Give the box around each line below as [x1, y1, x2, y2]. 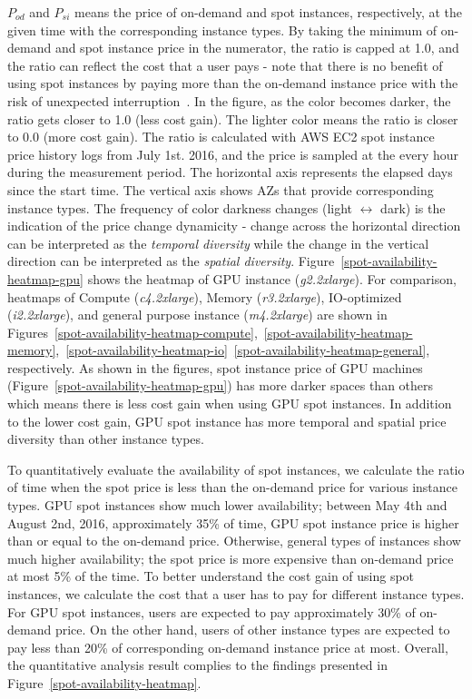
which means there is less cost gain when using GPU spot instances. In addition [7, 394, 452, 413]
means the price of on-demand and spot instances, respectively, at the [74, 3, 463, 21]
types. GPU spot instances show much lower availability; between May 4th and [7, 496, 447, 515]
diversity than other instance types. [7, 429, 204, 448]
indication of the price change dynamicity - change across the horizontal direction [7, 216, 461, 235]
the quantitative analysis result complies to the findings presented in [7, 655, 388, 674]
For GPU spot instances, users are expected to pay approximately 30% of [7, 602, 416, 621]
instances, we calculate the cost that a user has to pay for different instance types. [7, 585, 465, 603]
